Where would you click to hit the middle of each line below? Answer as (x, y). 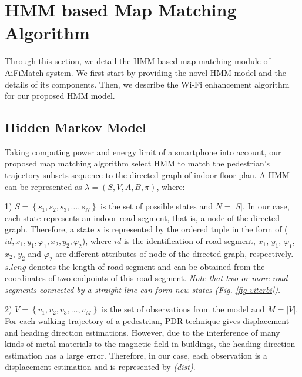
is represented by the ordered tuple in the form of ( (196, 229)
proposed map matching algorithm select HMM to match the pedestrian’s (137, 163)
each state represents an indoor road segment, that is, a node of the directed (142, 217)
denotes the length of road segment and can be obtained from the (147, 266)
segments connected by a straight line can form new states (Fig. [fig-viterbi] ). (143, 289)
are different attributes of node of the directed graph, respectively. (175, 253)
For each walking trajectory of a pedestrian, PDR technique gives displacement (147, 321)
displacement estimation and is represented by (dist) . (100, 367)
